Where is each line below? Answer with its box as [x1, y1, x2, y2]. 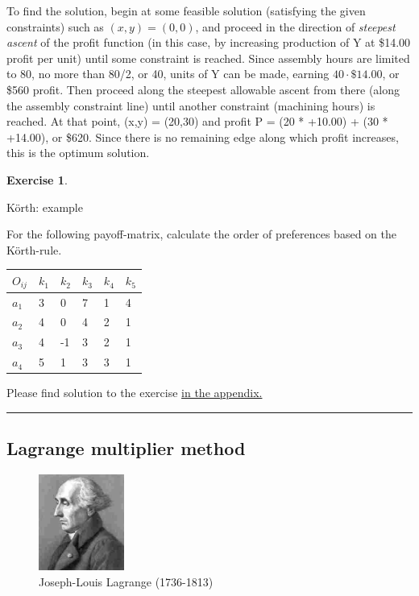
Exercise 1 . [6, 171, 68, 188]
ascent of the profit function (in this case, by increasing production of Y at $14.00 [6, 34, 411, 51]
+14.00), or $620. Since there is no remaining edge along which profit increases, [6, 128, 399, 145]
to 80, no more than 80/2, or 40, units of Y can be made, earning [6, 65, 330, 82]
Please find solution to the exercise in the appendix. [6, 384, 263, 401]
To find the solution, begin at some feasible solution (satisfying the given [6, 2, 366, 19]
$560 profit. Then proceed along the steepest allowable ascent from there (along [6, 81, 400, 97]
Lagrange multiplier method [6, 436, 246, 461]
